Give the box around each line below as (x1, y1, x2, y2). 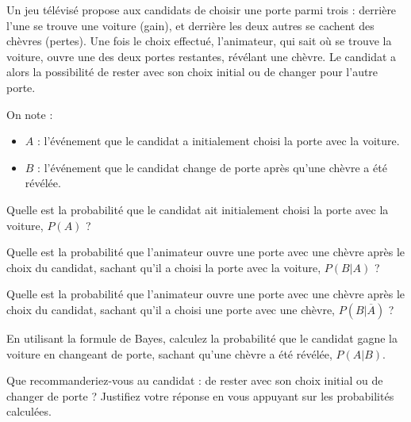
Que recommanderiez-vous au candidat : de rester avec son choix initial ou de (6, 372, 383, 389)
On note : (6, 105, 53, 122)
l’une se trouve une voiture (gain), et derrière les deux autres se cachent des (6, 17, 375, 33)
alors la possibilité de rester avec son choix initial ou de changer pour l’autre (6, 63, 378, 80)
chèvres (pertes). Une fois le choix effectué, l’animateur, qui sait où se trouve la (6, 33, 392, 49)
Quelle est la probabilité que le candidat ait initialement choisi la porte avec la (6, 201, 389, 217)
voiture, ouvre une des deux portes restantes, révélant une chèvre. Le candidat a (6, 48, 397, 64)
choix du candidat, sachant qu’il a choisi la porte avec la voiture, (6, 259, 321, 275)
